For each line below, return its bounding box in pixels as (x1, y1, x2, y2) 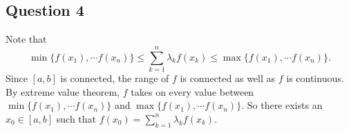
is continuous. (286, 70, 344, 85)
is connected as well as (180, 70, 276, 85)
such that (56, 111, 97, 125)
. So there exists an (241, 98, 323, 112)
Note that (6, 32, 47, 46)
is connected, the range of (60, 70, 169, 85)
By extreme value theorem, (6, 84, 120, 99)
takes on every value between (131, 84, 254, 99)
